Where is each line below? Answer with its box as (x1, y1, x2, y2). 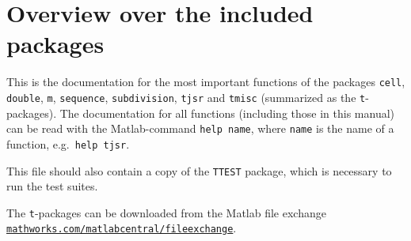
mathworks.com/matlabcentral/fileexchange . (6, 220, 237, 236)
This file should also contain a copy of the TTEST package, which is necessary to (6, 162, 392, 179)
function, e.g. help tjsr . (6, 135, 130, 152)
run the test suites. (6, 178, 98, 194)
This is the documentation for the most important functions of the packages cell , (6, 73, 405, 90)
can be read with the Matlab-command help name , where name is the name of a (6, 120, 394, 137)
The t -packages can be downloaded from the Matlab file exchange (6, 204, 326, 220)
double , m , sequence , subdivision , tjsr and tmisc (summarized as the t (6, 88, 366, 105)
